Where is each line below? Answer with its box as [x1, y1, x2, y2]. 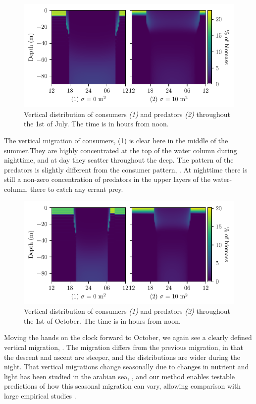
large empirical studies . [4, 391, 76, 401]
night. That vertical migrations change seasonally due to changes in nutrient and [4, 361, 249, 372]
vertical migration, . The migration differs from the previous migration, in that [4, 342, 244, 352]
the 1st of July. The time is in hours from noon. [24, 118, 169, 129]
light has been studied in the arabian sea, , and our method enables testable [4, 371, 235, 381]
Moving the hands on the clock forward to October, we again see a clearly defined [4, 332, 252, 343]
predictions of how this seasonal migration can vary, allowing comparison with [4, 381, 241, 391]
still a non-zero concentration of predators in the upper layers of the [4, 174, 210, 184]
